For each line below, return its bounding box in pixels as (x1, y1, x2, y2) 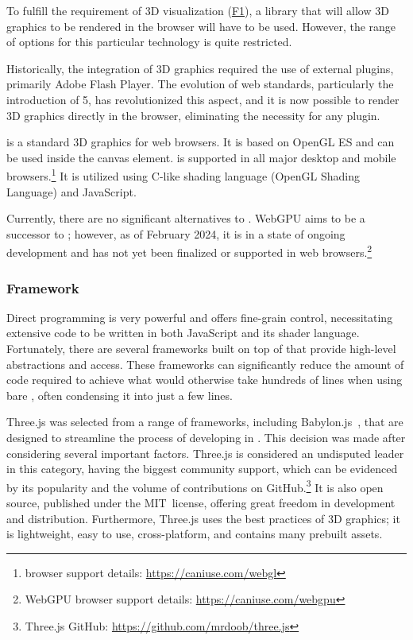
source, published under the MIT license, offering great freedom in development (6, 495, 396, 511)
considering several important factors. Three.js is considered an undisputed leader (6, 444, 404, 461)
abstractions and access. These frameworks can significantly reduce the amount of (6, 355, 404, 372)
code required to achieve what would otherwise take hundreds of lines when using (6, 371, 403, 388)
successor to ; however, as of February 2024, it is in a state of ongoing (6, 225, 345, 242)
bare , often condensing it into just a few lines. (6, 386, 233, 403)
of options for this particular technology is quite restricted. (6, 33, 292, 50)
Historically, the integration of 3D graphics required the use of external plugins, (6, 60, 394, 76)
